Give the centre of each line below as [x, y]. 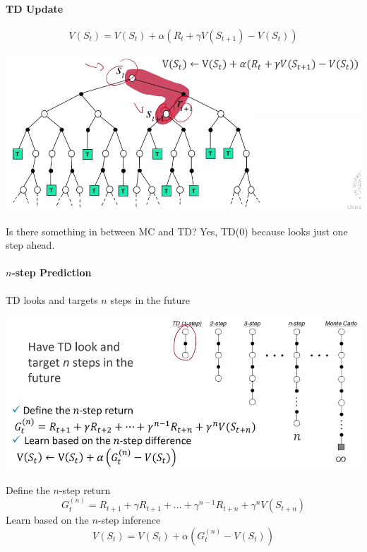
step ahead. [30, 245]
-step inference [129, 520]
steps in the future [150, 299]
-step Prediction [52, 272]
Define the [28, 489]
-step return [85, 489]
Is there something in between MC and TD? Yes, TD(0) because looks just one [177, 231]
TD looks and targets [52, 299]
